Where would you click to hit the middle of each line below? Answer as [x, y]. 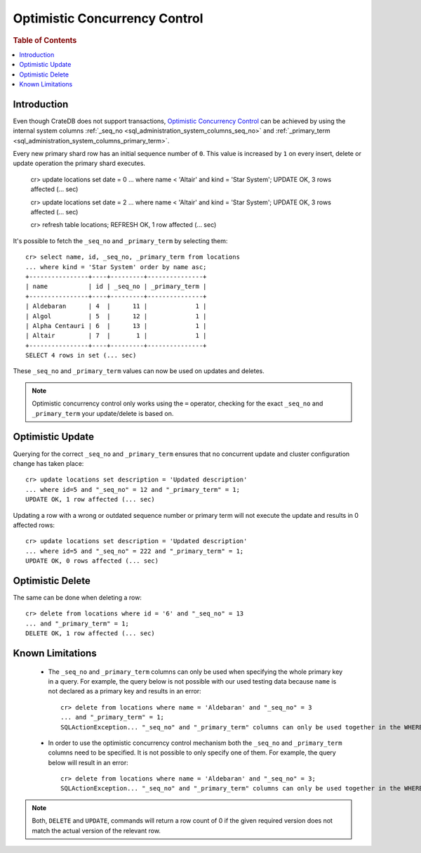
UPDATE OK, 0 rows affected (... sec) [92, 561]
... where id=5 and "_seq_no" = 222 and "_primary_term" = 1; [135, 551]
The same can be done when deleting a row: [77, 597]
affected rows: [34, 525]
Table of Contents [45, 40]
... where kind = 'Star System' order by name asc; [116, 267]
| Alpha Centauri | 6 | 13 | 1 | [116, 326]
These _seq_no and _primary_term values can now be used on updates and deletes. [139, 371]
